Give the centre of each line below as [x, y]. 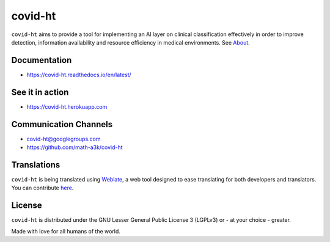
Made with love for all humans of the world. [66, 231]
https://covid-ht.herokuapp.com [67, 106]
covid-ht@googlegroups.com [64, 139]
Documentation [42, 60]
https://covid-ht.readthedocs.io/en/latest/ [79, 75]
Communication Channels [62, 124]
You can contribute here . [42, 188]
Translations [36, 165]
